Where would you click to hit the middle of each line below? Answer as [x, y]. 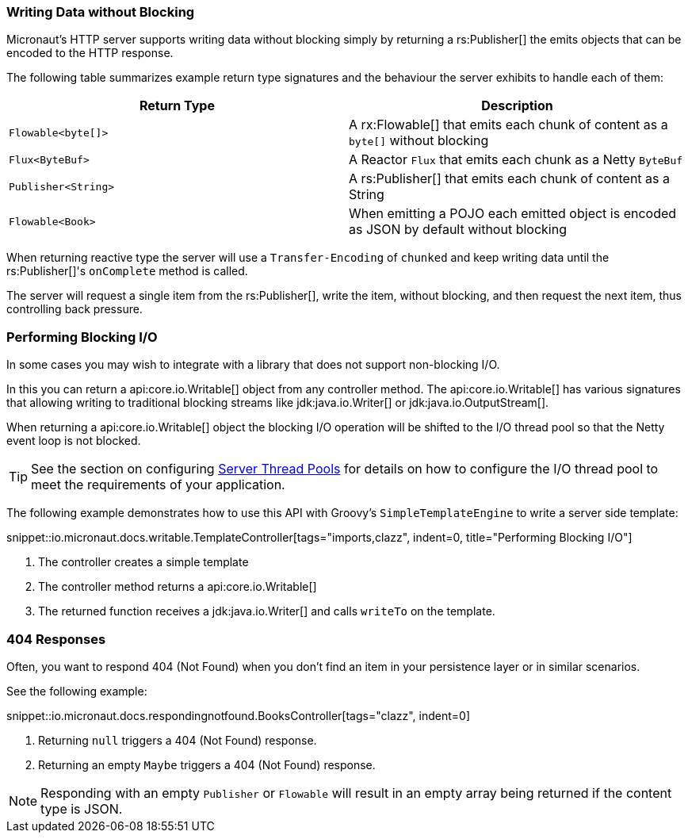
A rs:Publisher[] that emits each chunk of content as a [510, 179]
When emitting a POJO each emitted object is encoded [513, 214]
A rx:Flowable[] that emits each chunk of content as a [508, 125]
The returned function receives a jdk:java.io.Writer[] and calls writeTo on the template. [267, 611]
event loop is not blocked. [74, 441]
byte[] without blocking [419, 141]
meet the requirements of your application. [158, 485]
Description [517, 106]
